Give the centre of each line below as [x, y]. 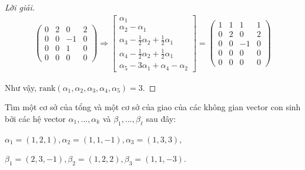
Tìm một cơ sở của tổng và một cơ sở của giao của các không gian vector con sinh [153, 107]
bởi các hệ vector [35, 119]
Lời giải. [20, 7]
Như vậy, [21, 87]
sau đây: [161, 119]
